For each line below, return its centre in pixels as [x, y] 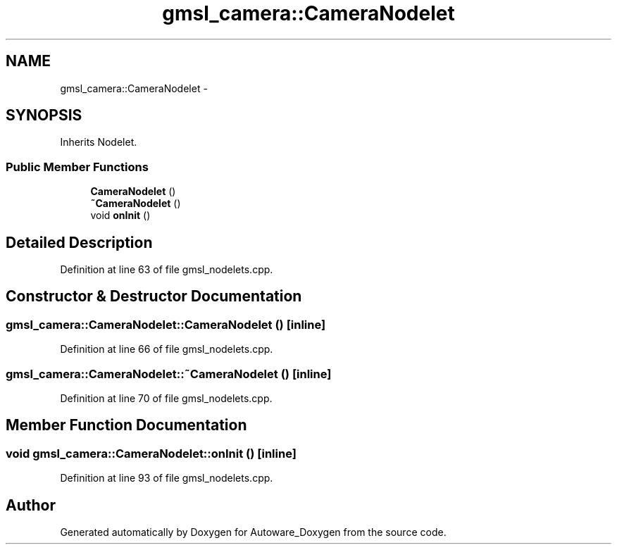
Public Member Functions [77, 167]
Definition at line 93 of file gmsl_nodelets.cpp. [167, 478]
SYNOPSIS [44, 115]
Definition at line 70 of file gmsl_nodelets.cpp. [166, 398]
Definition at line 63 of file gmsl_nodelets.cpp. [167, 270]
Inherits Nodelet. [99, 142]
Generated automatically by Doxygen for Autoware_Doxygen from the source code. [253, 532]
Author [31, 505]
